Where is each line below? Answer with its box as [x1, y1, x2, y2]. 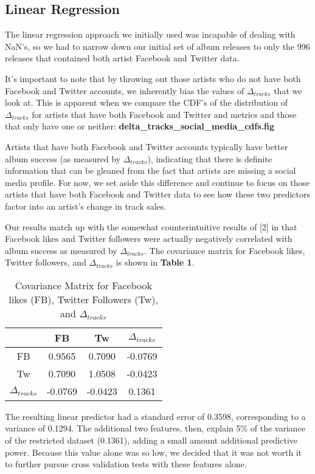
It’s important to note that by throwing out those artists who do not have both [5, 72, 301, 84]
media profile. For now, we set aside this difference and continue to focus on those [5, 176, 310, 188]
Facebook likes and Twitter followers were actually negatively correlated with [5, 232, 292, 245]
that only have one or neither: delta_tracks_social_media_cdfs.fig [5, 120, 274, 132]
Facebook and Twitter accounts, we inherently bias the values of [5, 84, 244, 97]
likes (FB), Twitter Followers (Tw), [9, 292, 158, 306]
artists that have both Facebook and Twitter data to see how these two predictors [5, 188, 310, 201]
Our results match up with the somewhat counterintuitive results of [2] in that [5, 220, 297, 233]
